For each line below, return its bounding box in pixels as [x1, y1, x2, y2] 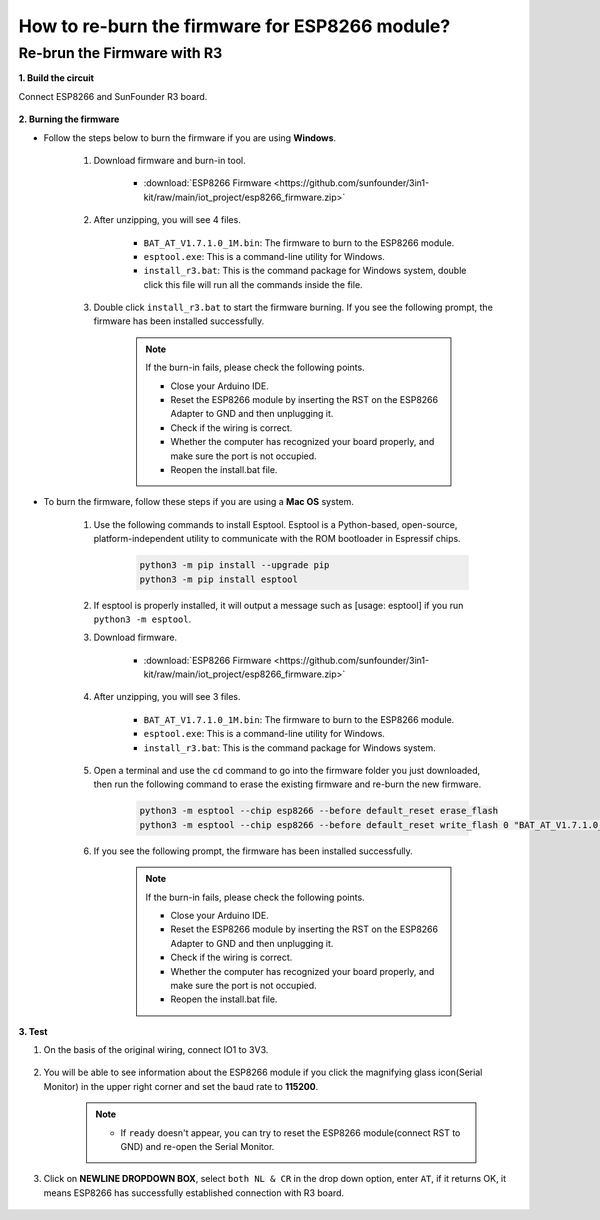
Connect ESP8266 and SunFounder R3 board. [18, 90, 208, 102]
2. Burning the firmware [18, 113, 120, 125]
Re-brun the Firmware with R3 [18, 44, 223, 62]
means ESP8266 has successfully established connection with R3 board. [43, 1186, 345, 1199]
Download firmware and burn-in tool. [93, 154, 246, 166]
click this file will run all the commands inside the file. [143, 278, 364, 290]
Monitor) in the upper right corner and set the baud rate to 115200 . [43, 1080, 319, 1092]
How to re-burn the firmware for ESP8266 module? [18, 15, 451, 37]
